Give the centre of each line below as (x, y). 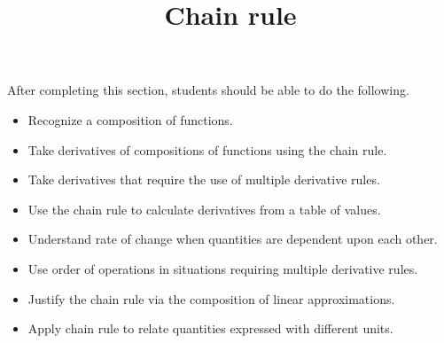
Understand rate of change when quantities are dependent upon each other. (233, 239)
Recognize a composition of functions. (130, 119)
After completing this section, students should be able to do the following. (208, 90)
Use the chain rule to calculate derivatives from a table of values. (204, 209)
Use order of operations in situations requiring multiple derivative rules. (223, 268)
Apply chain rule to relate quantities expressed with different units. (210, 328)
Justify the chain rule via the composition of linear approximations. (211, 298)
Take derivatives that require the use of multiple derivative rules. (204, 179)
